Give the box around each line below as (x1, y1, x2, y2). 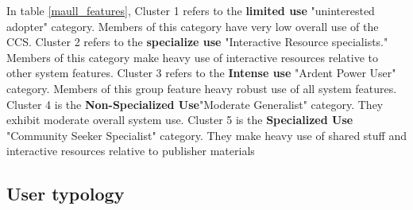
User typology (6, 181, 125, 206)
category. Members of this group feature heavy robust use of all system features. (6, 80, 397, 96)
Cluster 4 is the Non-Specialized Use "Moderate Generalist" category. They (6, 95, 384, 112)
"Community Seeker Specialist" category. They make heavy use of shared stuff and (6, 126, 407, 143)
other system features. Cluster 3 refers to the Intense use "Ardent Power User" (6, 64, 396, 81)
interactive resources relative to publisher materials (6, 142, 255, 159)
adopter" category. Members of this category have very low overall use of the (6, 17, 379, 34)
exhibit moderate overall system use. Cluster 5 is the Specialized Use (6, 111, 353, 128)
